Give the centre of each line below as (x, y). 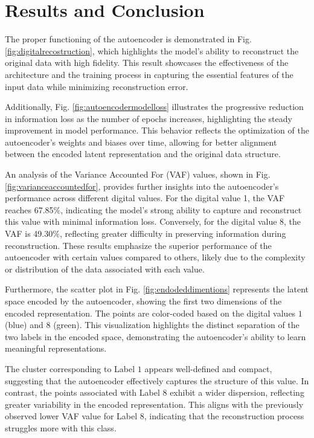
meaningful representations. (56, 348)
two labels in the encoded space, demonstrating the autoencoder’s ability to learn (155, 336)
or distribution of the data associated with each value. (105, 269)
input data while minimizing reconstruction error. (97, 86)
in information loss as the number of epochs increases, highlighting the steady (149, 118)
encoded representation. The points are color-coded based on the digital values (150, 313)
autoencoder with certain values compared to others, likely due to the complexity (155, 257)
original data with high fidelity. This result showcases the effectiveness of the (147, 63)
